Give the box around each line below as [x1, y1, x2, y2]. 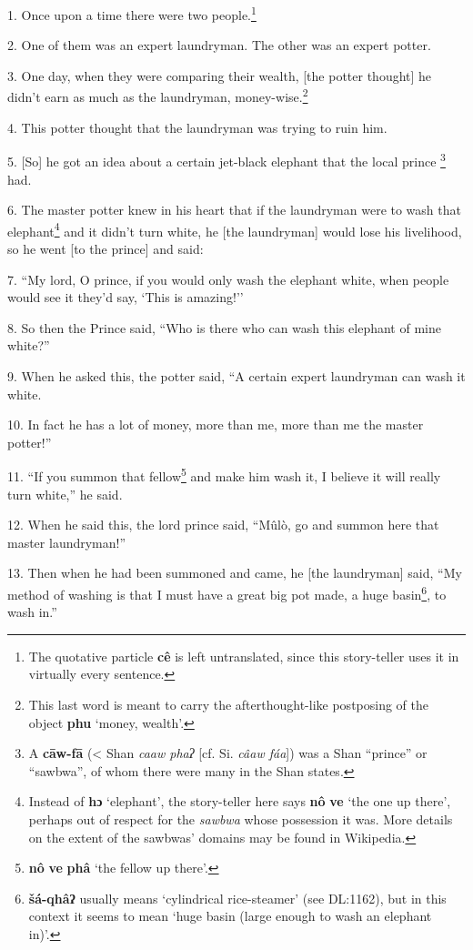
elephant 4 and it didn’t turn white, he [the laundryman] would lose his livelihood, [7, 218, 462, 240]
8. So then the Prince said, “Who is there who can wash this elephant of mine [7, 318, 441, 337]
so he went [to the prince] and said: [7, 238, 204, 258]
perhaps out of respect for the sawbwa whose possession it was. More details [28, 809, 453, 828]
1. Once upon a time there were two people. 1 [7, 3, 257, 24]
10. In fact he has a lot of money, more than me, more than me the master [7, 415, 424, 434]
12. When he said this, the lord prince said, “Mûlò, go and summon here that [7, 515, 439, 534]
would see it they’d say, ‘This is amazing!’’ [7, 288, 244, 307]
